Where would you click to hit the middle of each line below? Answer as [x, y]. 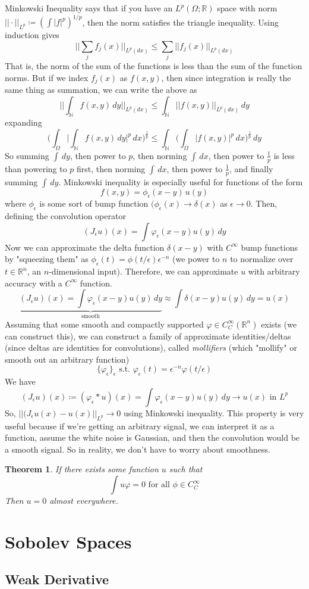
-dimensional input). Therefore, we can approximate [144, 271]
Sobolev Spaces [68, 541]
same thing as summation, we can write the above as [101, 90]
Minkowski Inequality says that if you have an [89, 8]
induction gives [32, 35]
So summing [27, 155]
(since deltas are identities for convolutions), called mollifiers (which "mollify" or [151, 348]
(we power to [196, 259]
